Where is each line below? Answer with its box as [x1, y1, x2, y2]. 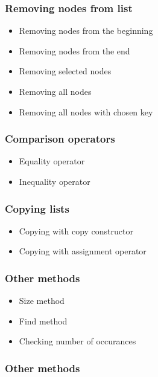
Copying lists [5, 201, 69, 216]
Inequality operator [19, 175, 90, 187]
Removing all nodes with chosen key [19, 105, 153, 118]
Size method [19, 294, 65, 307]
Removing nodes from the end [19, 44, 130, 57]
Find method [19, 314, 68, 327]
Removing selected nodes [19, 65, 112, 77]
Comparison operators [5, 131, 115, 146]
